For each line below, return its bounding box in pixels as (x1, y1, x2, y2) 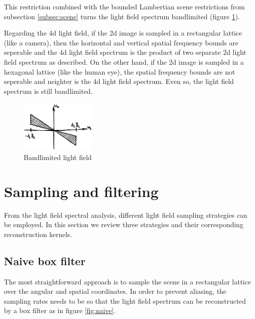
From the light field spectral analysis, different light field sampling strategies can (4, 209, 248, 220)
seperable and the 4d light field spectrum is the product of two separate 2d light (4, 47, 247, 57)
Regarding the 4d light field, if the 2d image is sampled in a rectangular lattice (4, 28, 242, 38)
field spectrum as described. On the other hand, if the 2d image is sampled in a (4, 56, 244, 67)
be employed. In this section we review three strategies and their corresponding (4, 219, 244, 230)
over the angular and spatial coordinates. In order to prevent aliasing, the (4, 286, 226, 296)
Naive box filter (4, 253, 86, 268)
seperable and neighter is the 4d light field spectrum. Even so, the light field (4, 76, 234, 86)
